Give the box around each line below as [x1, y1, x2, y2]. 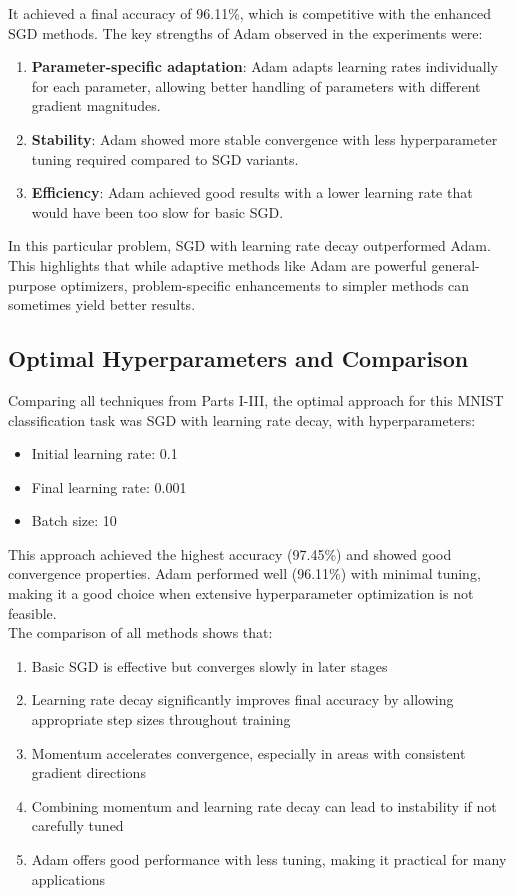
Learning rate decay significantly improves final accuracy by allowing [31, 689, 454, 710]
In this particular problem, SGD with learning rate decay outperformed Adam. [8, 235, 491, 256]
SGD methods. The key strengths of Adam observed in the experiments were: [8, 22, 483, 43]
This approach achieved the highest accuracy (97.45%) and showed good [8, 543, 452, 564]
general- [431, 254, 480, 275]
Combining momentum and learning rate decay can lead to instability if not [31, 795, 497, 816]
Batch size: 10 [31, 510, 117, 531]
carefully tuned [31, 815, 124, 836]
